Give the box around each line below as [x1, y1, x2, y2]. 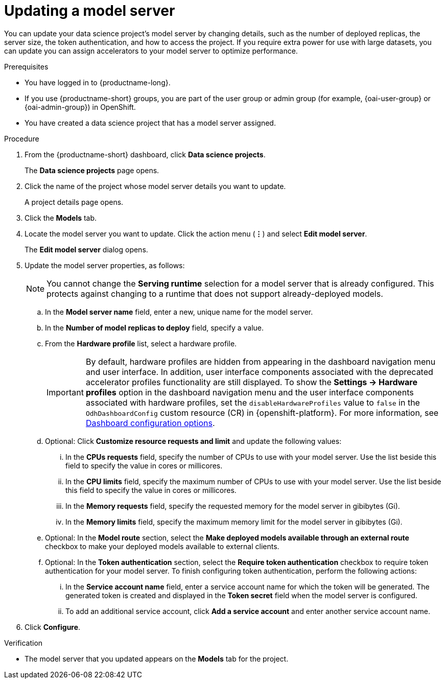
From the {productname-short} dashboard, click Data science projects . [25, 150, 266, 159]
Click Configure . [25, 622, 81, 631]
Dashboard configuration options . [85, 417, 215, 428]
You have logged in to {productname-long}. [25, 78, 171, 87]
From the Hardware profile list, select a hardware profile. [45, 339, 237, 348]
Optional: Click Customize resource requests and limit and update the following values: [45, 436, 342, 445]
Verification [4, 638, 43, 647]
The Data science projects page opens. [25, 166, 159, 175]
